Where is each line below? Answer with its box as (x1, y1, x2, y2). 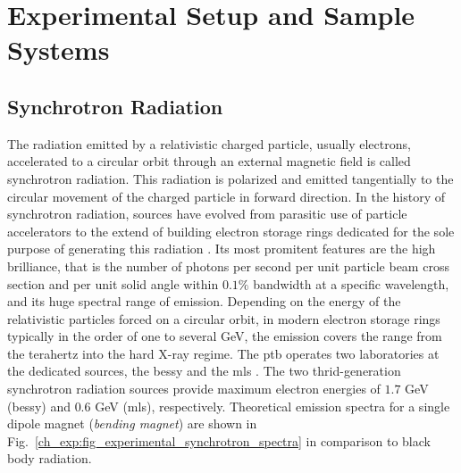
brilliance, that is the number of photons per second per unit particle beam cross (7, 256, 449, 275)
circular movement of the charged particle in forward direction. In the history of (7, 187, 446, 205)
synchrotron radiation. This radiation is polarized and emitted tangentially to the (7, 169, 454, 187)
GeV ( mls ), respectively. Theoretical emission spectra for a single (95, 396, 450, 415)
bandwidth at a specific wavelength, (253, 274, 449, 293)
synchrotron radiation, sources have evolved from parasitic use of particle (7, 204, 407, 223)
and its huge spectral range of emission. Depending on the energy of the (7, 292, 401, 311)
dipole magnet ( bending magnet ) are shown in (7, 414, 257, 433)
